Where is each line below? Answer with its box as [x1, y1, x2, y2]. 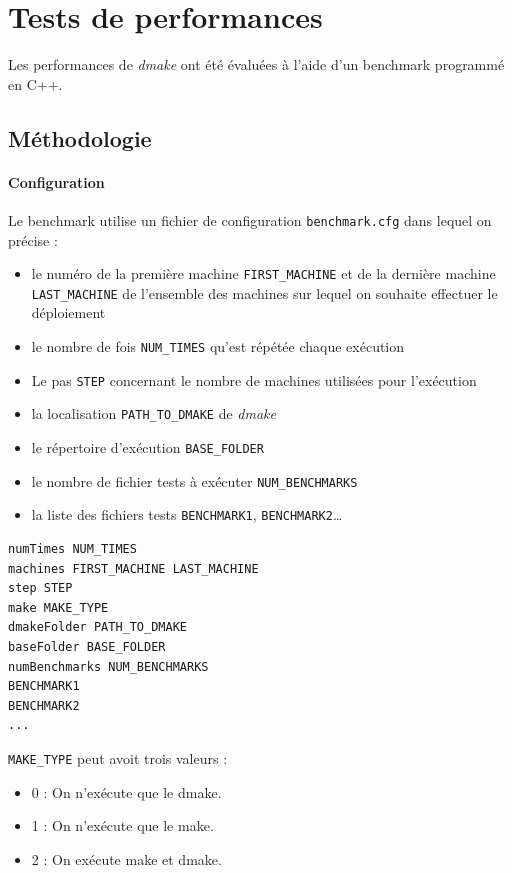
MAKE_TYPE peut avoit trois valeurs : [8, 747, 228, 768]
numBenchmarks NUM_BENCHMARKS [8, 659, 209, 674]
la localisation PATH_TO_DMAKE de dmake [31, 403, 276, 424]
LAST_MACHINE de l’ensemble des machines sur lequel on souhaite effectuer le [31, 282, 498, 303]
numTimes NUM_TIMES [8, 541, 137, 556]
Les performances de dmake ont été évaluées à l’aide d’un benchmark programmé [8, 54, 505, 75]
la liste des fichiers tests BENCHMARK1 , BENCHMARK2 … [31, 504, 343, 525]
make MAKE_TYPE [8, 600, 109, 615]
